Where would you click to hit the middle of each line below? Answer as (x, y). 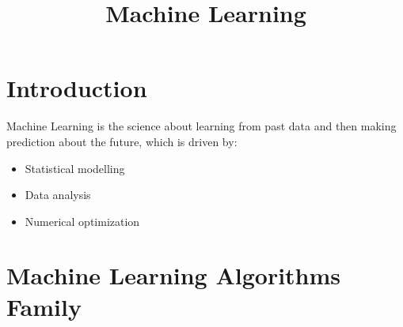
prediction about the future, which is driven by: (122, 141)
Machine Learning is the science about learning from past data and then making (201, 126)
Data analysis (58, 195)
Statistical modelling (75, 168)
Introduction (77, 88)
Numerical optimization (82, 221)
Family (44, 306)
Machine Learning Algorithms (174, 275)
